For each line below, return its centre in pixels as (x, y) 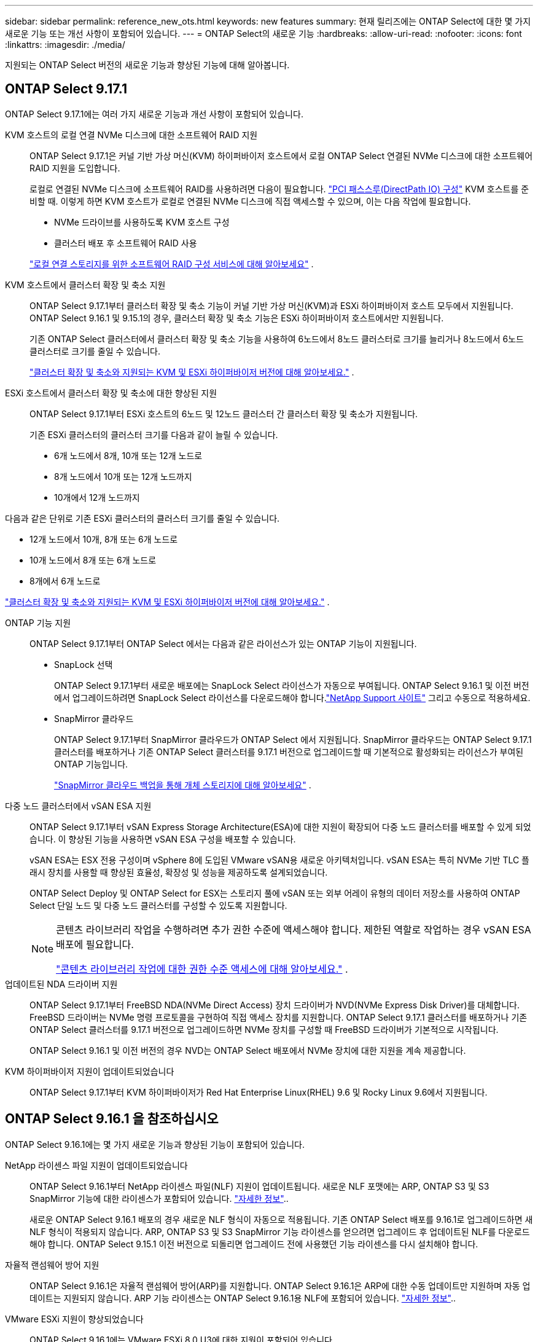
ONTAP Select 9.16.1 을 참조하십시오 (112, 1119)
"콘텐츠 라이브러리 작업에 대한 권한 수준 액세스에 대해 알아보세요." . (202, 969)
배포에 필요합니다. (95, 944)
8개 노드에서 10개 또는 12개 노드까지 (123, 476)
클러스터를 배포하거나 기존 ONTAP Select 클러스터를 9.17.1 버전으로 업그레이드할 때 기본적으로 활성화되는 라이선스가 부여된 (289, 751)
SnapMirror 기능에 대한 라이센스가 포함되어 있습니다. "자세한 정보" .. (159, 1198)
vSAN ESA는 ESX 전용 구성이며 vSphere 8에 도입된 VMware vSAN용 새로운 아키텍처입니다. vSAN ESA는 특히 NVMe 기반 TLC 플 (279, 860)
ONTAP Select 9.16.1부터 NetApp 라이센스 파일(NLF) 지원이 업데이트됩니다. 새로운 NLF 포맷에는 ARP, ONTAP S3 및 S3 (259, 1186)
